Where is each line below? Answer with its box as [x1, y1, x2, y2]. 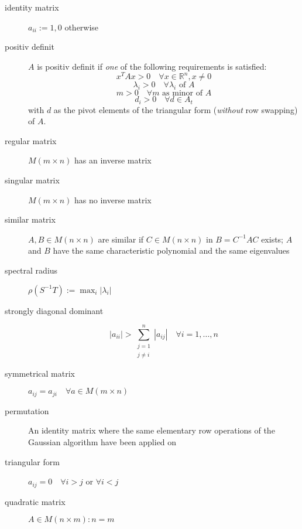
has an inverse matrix [74, 154, 152, 166]
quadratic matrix [5, 495, 66, 507]
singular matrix [5, 174, 60, 186]
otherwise [64, 21, 99, 33]
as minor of [162, 89, 203, 98]
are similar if [98, 233, 144, 245]
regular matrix [5, 134, 57, 146]
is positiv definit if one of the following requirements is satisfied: [37, 60, 267, 72]
